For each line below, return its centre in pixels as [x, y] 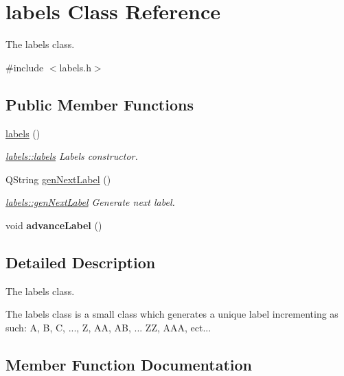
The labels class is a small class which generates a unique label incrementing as [172, 314]
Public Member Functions [100, 104]
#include [25, 67]
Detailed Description [81, 262]
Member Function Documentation [129, 364]
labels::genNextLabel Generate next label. [90, 202]
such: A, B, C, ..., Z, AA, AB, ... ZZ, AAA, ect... [108, 327]
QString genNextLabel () [58, 179]
